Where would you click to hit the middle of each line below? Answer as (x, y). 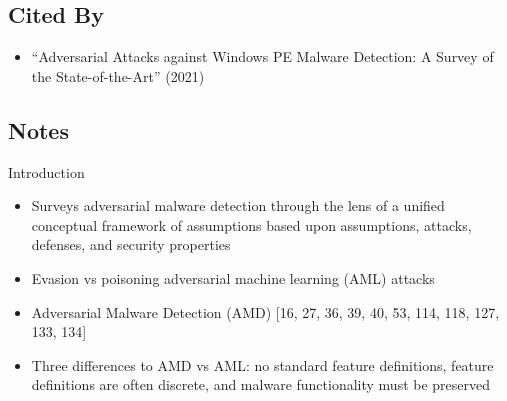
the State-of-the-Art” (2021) (118, 75)
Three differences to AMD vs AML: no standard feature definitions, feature (262, 364)
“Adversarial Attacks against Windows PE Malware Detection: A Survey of (262, 56)
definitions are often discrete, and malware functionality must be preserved (261, 384)
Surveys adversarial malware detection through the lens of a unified (238, 205)
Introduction (46, 171)
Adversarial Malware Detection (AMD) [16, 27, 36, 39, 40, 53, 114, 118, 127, (265, 311)
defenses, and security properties (131, 244)
